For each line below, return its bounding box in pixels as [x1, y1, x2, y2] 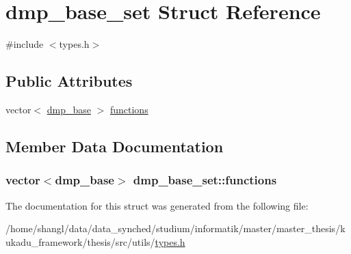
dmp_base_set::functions [133, 171, 277, 188]
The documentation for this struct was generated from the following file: [5, 198, 309, 212]
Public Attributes [5, 70, 133, 91]
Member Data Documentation [5, 135, 224, 156]
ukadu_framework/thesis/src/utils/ [5, 234, 155, 249]
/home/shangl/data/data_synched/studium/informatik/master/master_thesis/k [5, 221, 346, 236]
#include [5, 37, 44, 51]
